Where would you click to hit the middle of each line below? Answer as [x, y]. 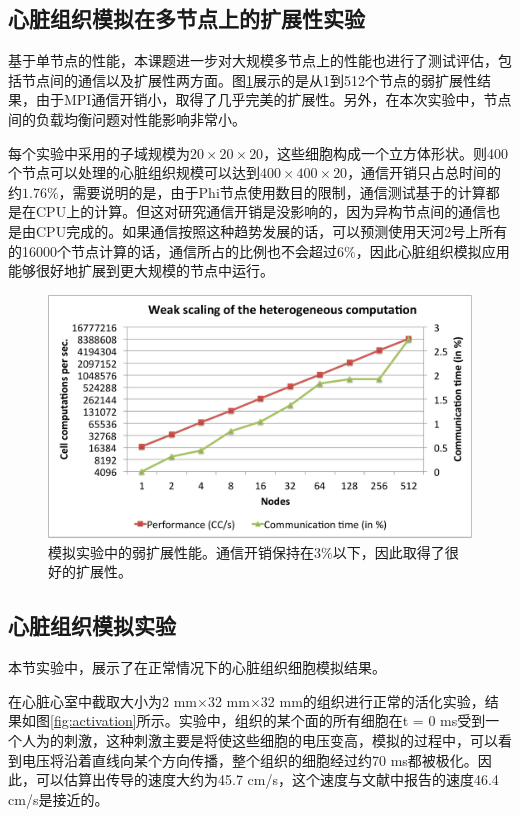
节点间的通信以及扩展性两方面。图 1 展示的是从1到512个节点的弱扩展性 [249, 79]
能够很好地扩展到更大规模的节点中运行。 [141, 270]
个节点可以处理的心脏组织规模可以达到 [134, 172]
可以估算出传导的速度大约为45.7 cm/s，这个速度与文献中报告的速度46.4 [267, 779]
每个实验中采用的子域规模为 [99, 152]
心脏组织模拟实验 [92, 625]
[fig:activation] [93, 720]
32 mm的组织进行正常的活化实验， [372, 700]
